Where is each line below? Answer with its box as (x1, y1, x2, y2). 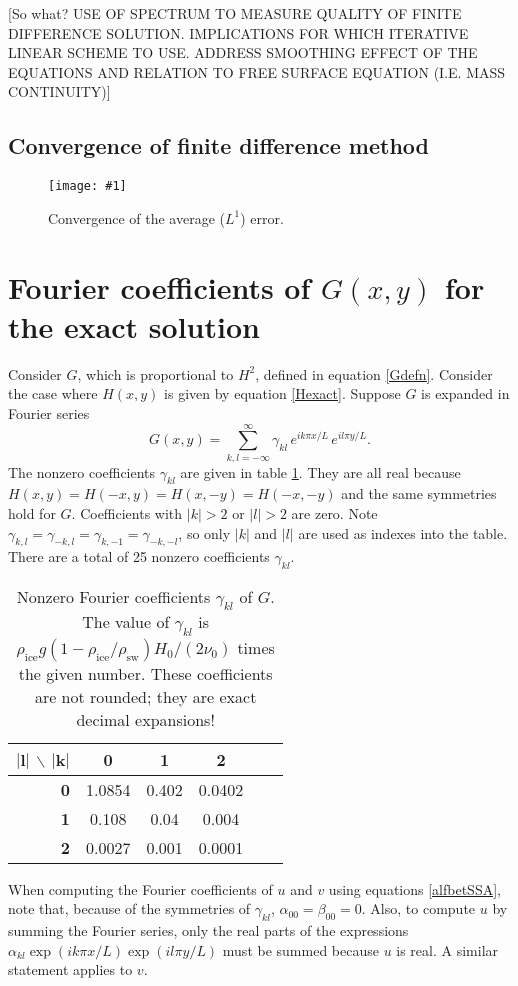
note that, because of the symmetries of (8, 898, 251, 919)
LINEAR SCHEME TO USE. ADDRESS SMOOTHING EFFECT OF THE (8, 42, 478, 63)
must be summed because (222, 939, 379, 960)
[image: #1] (48, 179, 127, 194)
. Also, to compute (361, 898, 476, 919)
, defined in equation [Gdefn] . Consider (255, 363, 493, 384)
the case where (8, 383, 98, 404)
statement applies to (8, 959, 133, 980)
